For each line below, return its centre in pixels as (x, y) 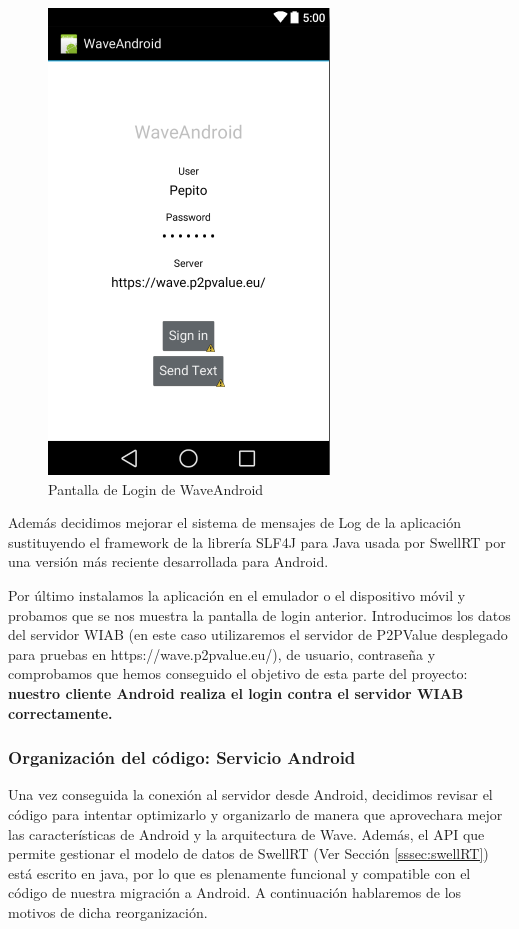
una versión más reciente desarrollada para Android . (168, 561)
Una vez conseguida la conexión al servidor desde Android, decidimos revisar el (250, 794)
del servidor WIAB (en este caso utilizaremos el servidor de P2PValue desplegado (258, 634)
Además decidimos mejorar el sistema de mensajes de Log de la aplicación (234, 522)
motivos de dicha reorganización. (108, 911)
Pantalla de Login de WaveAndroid (156, 488)
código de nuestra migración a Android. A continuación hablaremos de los (235, 892)
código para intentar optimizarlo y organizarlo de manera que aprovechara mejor (255, 813)
